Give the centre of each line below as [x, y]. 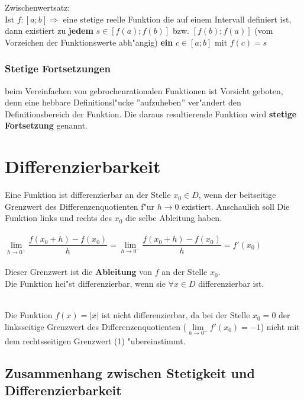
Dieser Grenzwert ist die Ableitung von [79, 272]
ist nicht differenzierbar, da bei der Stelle [176, 315]
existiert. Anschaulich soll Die [236, 206]
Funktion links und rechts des [58, 218]
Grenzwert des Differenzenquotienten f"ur [80, 206]
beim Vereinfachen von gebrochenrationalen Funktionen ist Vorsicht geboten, [144, 90]
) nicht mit [280, 326]
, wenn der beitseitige [237, 195]
